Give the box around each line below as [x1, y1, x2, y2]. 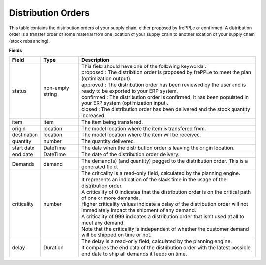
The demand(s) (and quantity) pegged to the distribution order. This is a [81, 158, 248, 165]
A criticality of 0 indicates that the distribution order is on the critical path [81, 189, 251, 196]
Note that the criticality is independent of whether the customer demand [81, 226, 249, 232]
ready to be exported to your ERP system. [81, 88, 178, 95]
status [12, 88, 27, 95]
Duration [43, 244, 64, 251]
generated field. [81, 164, 118, 170]
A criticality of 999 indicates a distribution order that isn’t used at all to [81, 213, 245, 220]
